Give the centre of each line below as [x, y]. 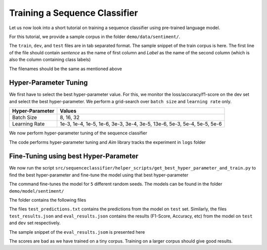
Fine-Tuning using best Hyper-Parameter [74, 156]
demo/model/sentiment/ [37, 191]
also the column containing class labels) [50, 60]
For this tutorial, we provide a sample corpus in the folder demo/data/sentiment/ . [95, 37]
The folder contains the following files [48, 200]
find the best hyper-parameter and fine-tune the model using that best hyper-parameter [99, 175]
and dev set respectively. [35, 223]
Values [68, 111]
